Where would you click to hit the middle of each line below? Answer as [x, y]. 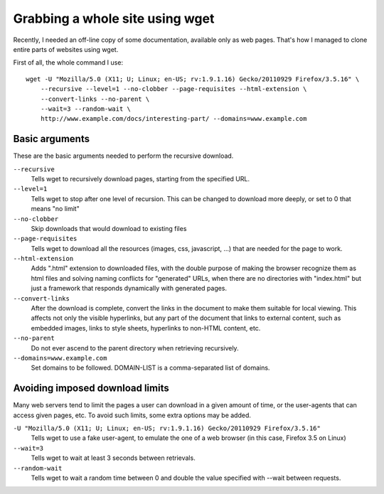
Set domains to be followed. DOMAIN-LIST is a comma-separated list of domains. [150, 368]
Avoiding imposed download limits [91, 388]
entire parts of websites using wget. [66, 49]
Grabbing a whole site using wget [114, 18]
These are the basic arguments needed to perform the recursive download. [123, 156]
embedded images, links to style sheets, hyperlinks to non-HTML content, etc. [146, 328]
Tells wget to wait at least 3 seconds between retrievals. [113, 458]
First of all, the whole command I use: [68, 63]
